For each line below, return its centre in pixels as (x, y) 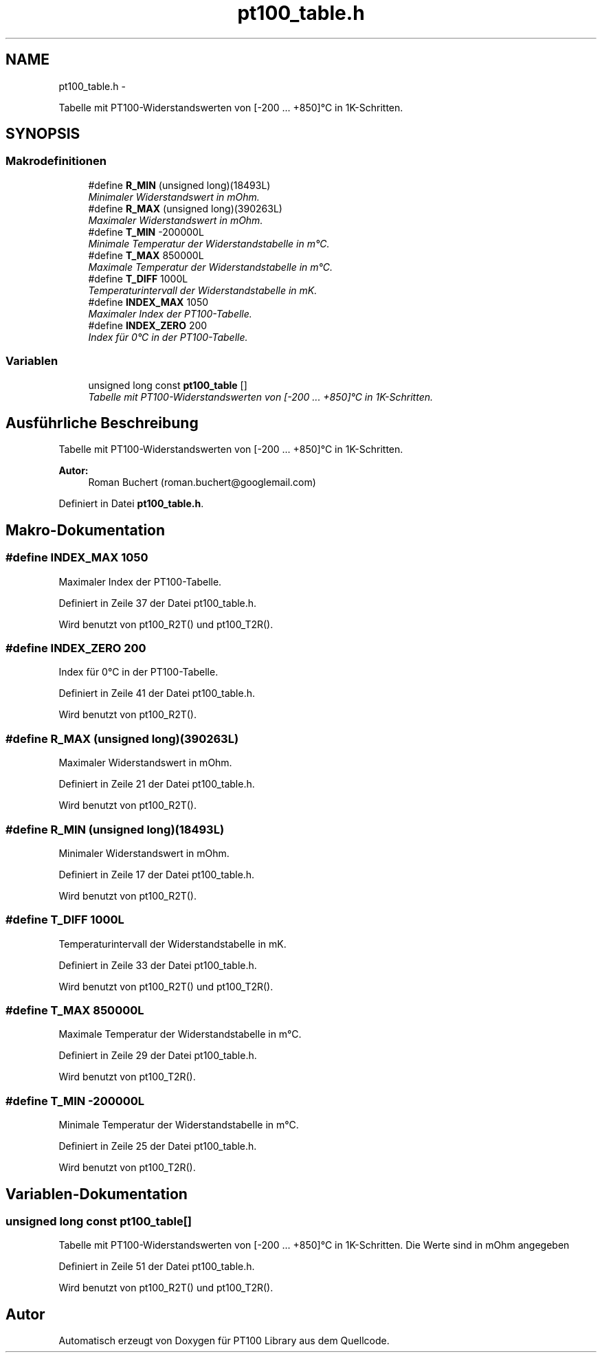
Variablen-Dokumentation (97, 1194)
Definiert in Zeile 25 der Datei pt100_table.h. (158, 1146)
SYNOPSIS (43, 134)
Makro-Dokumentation (86, 530)
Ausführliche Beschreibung (102, 423)
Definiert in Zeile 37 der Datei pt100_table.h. (158, 603)
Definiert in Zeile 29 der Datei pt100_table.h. (158, 1056)
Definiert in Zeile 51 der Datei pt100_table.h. (157, 1267)
